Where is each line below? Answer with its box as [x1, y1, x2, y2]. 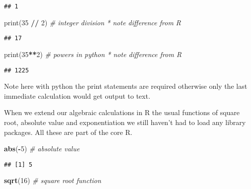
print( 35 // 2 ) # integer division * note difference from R [4, 17, 181, 27]
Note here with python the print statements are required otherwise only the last [4, 81, 248, 91]
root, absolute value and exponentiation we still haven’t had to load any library [4, 117, 246, 127]
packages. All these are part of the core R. [4, 126, 132, 137]
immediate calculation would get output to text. [4, 90, 150, 101]
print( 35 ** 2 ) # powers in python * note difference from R [4, 49, 182, 59]
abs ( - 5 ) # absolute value [4, 143, 80, 154]
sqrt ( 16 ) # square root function [4, 175, 101, 186]
